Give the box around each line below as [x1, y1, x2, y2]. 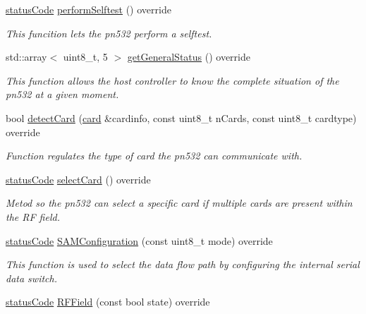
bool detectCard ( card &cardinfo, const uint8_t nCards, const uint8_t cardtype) [6, 110, 357, 125]
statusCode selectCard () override [6, 171, 151, 186]
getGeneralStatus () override [127, 49, 250, 64]
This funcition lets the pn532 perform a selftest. [6, 25, 212, 40]
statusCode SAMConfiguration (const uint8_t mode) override [6, 233, 273, 248]
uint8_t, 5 [63, 49, 108, 64]
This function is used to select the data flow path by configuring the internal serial [6, 257, 360, 272]
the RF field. [6, 209, 60, 224]
